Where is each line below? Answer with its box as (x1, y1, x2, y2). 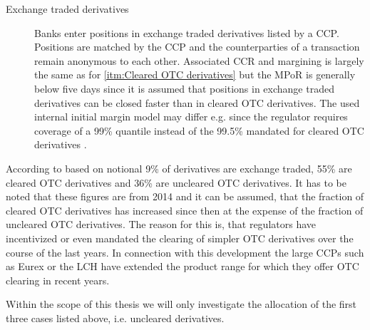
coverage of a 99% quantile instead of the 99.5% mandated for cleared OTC (34, 123, 364, 138)
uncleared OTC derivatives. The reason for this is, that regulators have (6, 217, 316, 232)
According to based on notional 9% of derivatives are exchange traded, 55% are (6, 160, 352, 175)
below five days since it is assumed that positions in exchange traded (34, 81, 334, 96)
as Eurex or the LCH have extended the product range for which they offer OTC (6, 259, 359, 274)
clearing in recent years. (6, 272, 110, 287)
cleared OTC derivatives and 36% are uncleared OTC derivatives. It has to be (6, 175, 346, 190)
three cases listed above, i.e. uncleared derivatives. (6, 310, 225, 325)
